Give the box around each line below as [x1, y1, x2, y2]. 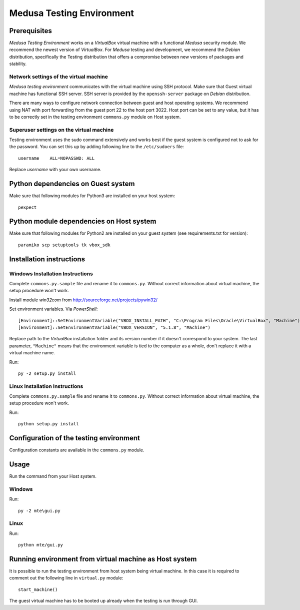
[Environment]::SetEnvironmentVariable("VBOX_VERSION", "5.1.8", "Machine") [18, 324, 211, 330]
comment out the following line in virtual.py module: [9, 575, 123, 581]
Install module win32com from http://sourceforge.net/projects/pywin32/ [9, 297, 157, 303]
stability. [9, 61, 27, 67]
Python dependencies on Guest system [9, 180, 135, 188]
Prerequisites [9, 27, 52, 35]
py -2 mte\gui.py [18, 508, 60, 513]
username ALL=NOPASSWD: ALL [18, 155, 95, 161]
